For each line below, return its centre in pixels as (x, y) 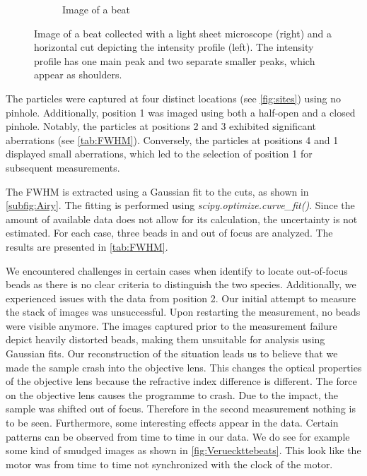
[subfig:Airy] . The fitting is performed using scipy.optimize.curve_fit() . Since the (180, 205)
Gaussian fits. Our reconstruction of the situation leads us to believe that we (172, 353)
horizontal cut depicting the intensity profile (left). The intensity (174, 47)
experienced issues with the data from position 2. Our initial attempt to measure (181, 298)
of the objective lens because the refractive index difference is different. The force (181, 381)
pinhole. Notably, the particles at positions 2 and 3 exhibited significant (161, 126)
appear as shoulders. (78, 75)
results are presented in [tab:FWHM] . (87, 246)
